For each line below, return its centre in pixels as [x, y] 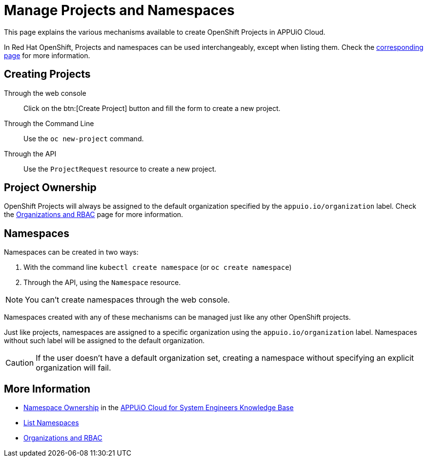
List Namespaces [51, 423]
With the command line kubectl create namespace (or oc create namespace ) [158, 267]
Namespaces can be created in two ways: [71, 252]
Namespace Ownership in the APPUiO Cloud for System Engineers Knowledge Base [159, 408]
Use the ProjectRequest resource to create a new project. [120, 169]
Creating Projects [47, 74]
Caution [20, 363]
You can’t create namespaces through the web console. [127, 300]
